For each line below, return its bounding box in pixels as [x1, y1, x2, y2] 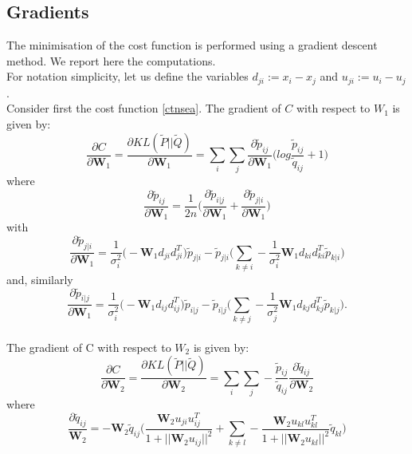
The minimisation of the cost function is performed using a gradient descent [6, 37, 378, 53]
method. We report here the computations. [6, 52, 216, 69]
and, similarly [6, 270, 73, 287]
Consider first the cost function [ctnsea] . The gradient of [6, 100, 281, 116]
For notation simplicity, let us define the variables [6, 68, 249, 85]
